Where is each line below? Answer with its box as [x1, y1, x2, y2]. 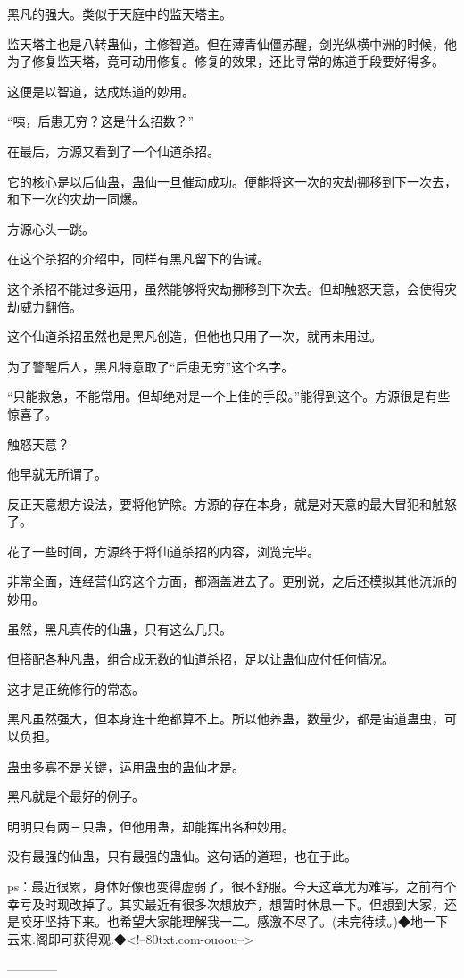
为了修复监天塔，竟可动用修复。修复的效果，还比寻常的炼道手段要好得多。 [7, 52, 444, 71]
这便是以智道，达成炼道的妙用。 [7, 81, 195, 100]
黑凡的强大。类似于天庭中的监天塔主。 [7, 4, 232, 22]
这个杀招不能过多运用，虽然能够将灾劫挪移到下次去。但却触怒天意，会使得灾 [7, 279, 457, 297]
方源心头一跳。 [7, 219, 95, 238]
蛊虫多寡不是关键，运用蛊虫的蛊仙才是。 [7, 756, 244, 775]
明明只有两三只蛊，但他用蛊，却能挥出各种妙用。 [7, 816, 294, 835]
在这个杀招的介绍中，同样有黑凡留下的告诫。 [7, 249, 269, 268]
